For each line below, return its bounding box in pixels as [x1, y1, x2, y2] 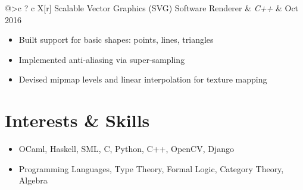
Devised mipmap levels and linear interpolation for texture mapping [18, 73, 267, 85]
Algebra [18, 174, 48, 186]
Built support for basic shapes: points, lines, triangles [18, 33, 214, 46]
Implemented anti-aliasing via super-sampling [18, 53, 185, 65]
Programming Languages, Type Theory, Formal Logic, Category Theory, [18, 162, 284, 175]
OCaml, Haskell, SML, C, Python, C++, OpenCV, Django [18, 142, 234, 155]
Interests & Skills [5, 108, 150, 132]
